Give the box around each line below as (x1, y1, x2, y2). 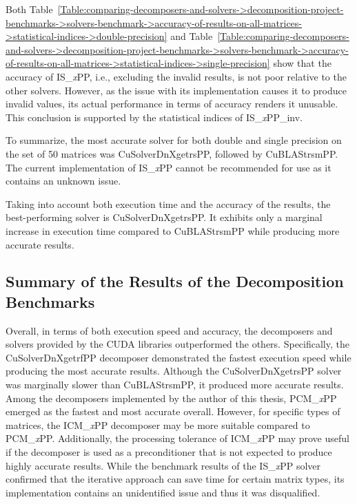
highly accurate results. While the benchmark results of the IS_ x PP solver (6, 458, 321, 472)
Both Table (6, 2, 53, 16)
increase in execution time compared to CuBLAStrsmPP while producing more (6, 223, 340, 238)
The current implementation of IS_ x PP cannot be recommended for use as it (6, 160, 331, 174)
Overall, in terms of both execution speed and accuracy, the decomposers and (6, 323, 333, 337)
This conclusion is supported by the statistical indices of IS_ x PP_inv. (6, 109, 303, 124)
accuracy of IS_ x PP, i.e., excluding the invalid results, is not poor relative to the (6, 69, 347, 83)
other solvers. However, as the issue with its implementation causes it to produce (6, 83, 347, 97)
